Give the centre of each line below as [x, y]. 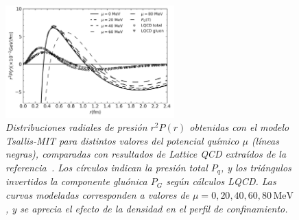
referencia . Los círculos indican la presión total [107, 167]
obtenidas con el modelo [239, 127]
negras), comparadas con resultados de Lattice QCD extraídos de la [146, 154]
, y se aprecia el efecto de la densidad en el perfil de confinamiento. [147, 208]
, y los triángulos [256, 167]
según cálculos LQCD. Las [221, 181]
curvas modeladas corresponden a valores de [98, 194]
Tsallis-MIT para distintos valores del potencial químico [122, 140]
